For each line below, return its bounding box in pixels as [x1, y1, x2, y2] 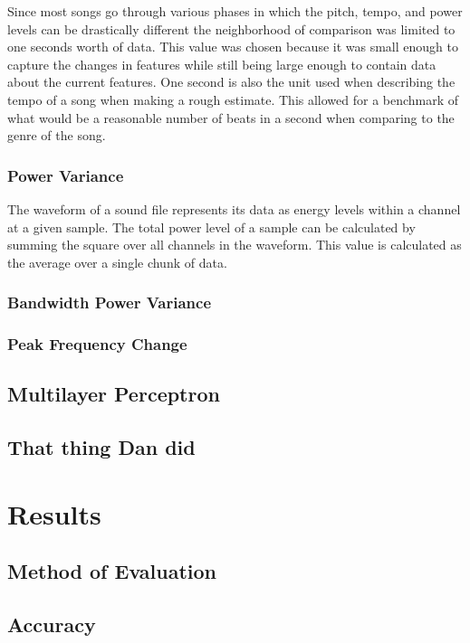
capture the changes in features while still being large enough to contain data [7, 54, 436, 73]
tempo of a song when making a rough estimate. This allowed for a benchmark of [7, 90, 459, 109]
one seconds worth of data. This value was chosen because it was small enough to [7, 37, 458, 56]
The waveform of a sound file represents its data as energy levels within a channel [7, 199, 461, 218]
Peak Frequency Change [7, 333, 187, 355]
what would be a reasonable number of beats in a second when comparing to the [7, 108, 455, 127]
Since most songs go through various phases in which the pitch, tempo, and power [7, 2, 463, 20]
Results [7, 495, 101, 532]
